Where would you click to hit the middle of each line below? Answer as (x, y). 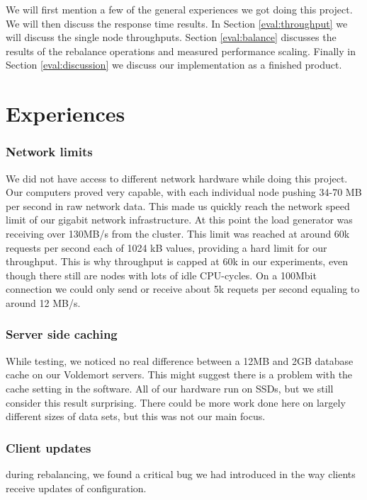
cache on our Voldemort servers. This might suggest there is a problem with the (179, 374)
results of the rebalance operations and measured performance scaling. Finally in (181, 51)
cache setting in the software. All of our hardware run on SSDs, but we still (170, 388)
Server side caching (62, 334)
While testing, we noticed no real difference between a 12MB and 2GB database (180, 360)
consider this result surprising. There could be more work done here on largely (176, 402)
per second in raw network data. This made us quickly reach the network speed (178, 205)
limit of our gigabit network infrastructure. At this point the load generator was (179, 220)
